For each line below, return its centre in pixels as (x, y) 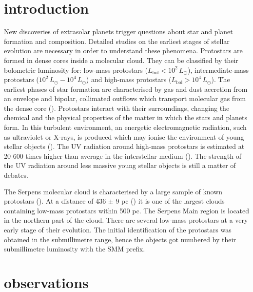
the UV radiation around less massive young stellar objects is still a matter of (120, 165)
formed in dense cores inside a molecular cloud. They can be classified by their (121, 60)
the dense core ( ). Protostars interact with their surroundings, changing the (117, 108)
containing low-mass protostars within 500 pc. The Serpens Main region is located (127, 210)
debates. (16, 175)
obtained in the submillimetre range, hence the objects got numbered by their (120, 239)
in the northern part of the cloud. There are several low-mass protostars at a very (126, 220)
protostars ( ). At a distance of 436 (55, 201)
